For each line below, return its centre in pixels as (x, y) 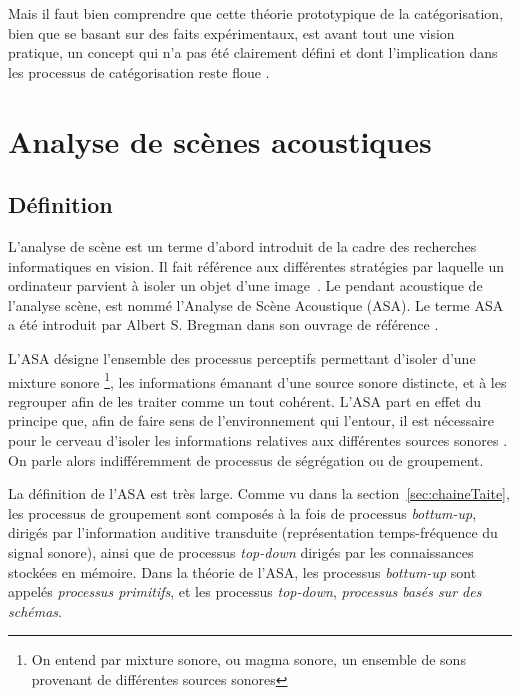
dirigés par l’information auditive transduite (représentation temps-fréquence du (253, 532)
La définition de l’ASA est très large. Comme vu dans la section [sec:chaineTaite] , (259, 493)
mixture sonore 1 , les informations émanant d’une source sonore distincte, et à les (257, 380)
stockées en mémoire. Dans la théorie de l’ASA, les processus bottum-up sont (242, 571)
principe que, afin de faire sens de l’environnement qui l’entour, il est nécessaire (251, 420)
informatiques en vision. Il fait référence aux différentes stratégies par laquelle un (256, 265)
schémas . (35, 610)
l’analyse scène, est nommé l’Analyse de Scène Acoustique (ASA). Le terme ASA (256, 304)
